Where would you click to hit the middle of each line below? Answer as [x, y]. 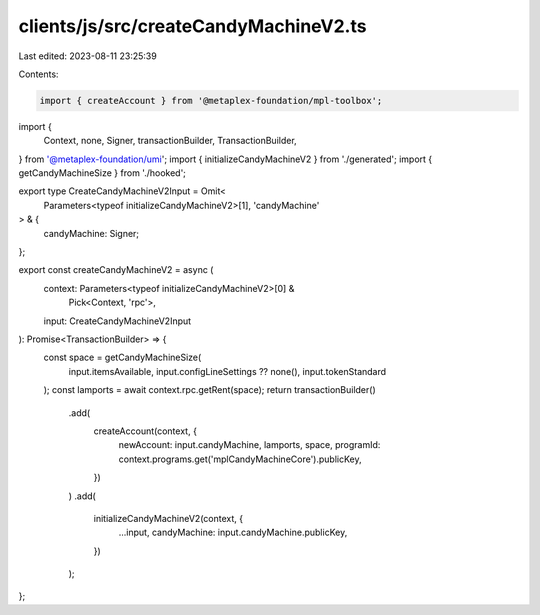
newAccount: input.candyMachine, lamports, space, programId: [249, 445]
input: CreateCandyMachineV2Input [117, 321]
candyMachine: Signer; [91, 233]
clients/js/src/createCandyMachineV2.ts [192, 26]
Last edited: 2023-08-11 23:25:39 [87, 56]
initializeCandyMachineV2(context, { [168, 518]
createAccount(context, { [145, 431]
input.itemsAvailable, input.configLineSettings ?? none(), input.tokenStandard [227, 371]
